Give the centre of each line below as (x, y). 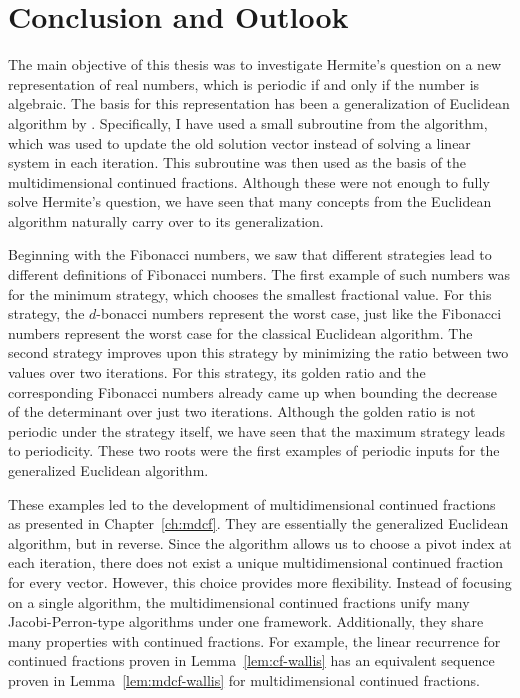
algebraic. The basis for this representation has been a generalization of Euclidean (259, 103)
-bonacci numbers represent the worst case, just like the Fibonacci (299, 313)
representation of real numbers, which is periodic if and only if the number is (244, 83)
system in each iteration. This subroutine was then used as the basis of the (237, 162)
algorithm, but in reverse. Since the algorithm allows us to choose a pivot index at (260, 542)
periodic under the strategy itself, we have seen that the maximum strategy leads (257, 430)
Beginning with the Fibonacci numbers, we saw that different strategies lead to (250, 254)
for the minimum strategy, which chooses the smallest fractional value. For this (250, 293)
